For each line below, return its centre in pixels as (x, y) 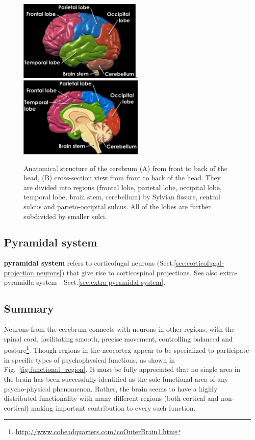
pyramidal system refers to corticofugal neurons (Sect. (89, 263)
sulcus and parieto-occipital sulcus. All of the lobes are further (117, 206)
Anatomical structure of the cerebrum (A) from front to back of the (126, 168)
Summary (29, 308)
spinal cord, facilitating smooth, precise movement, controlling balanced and (118, 338)
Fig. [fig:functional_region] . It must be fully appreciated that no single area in (122, 369)
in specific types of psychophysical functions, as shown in (89, 359)
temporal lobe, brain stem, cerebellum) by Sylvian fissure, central (122, 197)
